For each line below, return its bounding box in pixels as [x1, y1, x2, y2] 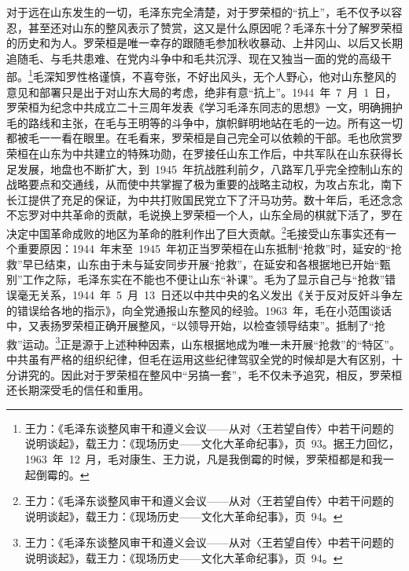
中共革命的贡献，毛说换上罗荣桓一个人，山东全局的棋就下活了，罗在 [50, 207, 403, 223]
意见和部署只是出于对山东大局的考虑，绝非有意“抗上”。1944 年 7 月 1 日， [6, 83, 397, 100]
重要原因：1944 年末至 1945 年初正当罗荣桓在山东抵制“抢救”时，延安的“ [17, 240, 391, 257]
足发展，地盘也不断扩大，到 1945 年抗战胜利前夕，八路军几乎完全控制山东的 [6, 160, 403, 177]
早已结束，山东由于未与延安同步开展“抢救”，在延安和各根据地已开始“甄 [22, 255, 391, 272]
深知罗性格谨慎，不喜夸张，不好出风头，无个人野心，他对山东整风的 [43, 68, 396, 85]
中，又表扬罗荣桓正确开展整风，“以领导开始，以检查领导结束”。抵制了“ [6, 317, 374, 334]
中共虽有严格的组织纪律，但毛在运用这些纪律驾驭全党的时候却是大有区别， [6, 351, 392, 368]
